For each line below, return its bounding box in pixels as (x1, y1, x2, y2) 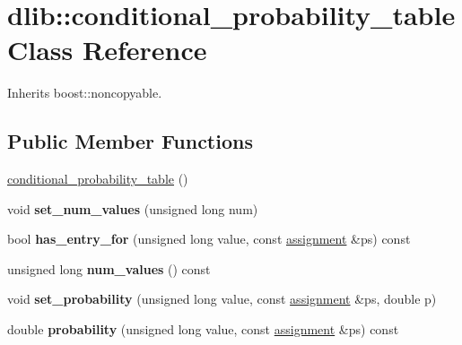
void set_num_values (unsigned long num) (7, 199, 258, 218)
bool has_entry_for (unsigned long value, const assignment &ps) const (7, 229, 411, 248)
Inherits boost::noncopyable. (7, 83, 162, 102)
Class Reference (7, 31, 207, 68)
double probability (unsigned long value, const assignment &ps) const (7, 320, 399, 339)
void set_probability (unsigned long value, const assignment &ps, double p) (7, 289, 437, 308)
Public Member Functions (7, 127, 253, 155)
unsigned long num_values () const (7, 259, 211, 278)
